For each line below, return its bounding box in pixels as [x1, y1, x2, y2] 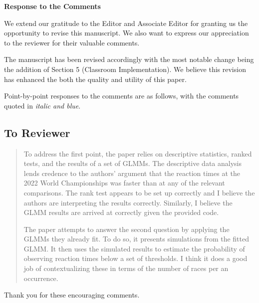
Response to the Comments [4, 1, 101, 11]
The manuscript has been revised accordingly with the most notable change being [4, 54, 254, 64]
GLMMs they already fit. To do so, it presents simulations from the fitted [23, 233, 250, 244]
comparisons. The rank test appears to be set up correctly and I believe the [23, 187, 255, 197]
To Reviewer [4, 124, 70, 140]
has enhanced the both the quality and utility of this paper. [4, 73, 187, 84]
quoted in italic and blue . [4, 100, 81, 110]
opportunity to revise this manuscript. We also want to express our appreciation [4, 27, 249, 38]
